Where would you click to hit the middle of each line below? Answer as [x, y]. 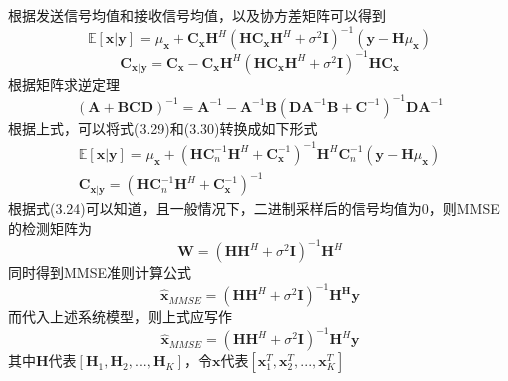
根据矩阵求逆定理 [64, 83]
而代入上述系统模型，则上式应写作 [120, 316]
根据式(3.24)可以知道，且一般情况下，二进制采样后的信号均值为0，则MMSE [254, 208]
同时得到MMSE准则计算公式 [99, 272]
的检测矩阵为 [50, 227]
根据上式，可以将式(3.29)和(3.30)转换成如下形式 [163, 127]
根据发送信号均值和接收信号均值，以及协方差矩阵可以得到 [197, 15]
